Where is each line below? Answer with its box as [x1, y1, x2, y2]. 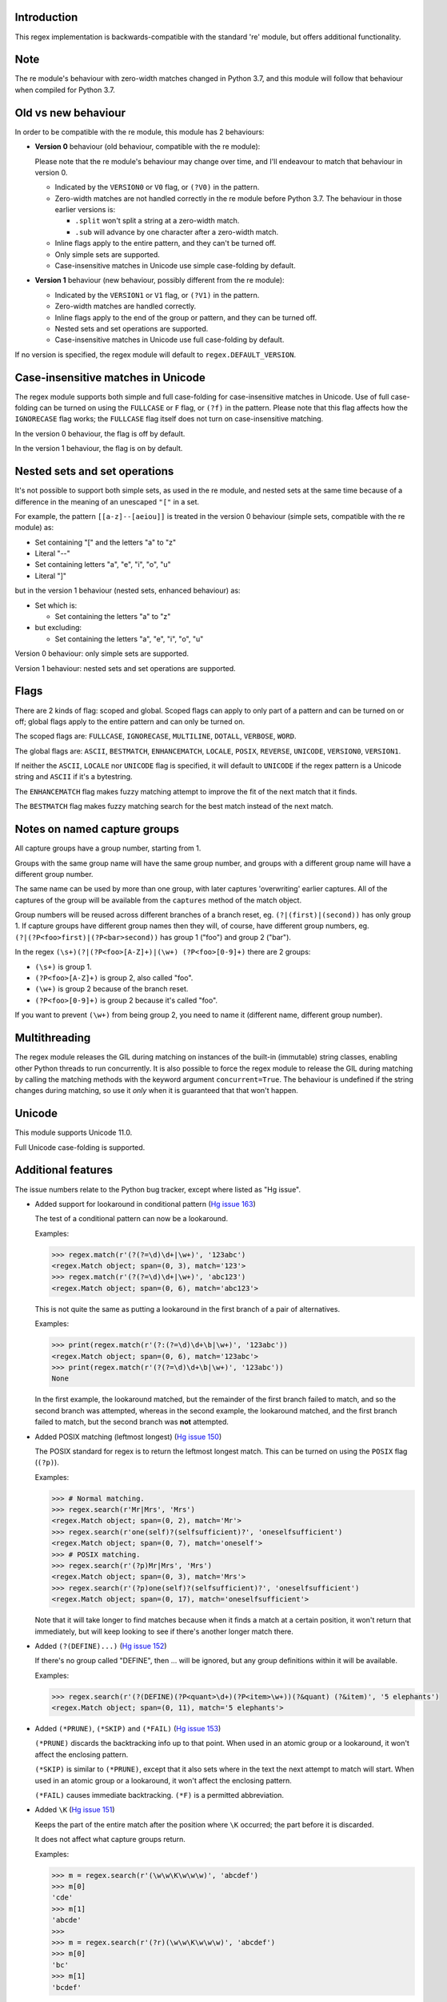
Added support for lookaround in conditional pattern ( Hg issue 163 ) [34, 1199, 256, 1208]
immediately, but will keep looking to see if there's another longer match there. [34, 1626, 293, 1636]
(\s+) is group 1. [34, 962, 92, 971]
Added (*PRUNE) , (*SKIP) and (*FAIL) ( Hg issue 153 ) [34, 1724, 222, 1734]
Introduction [14, 10, 78, 24]
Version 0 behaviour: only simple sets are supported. [14, 649, 190, 658]
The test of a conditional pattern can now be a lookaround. [34, 1214, 228, 1224]
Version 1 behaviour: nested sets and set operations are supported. [14, 663, 236, 673]
